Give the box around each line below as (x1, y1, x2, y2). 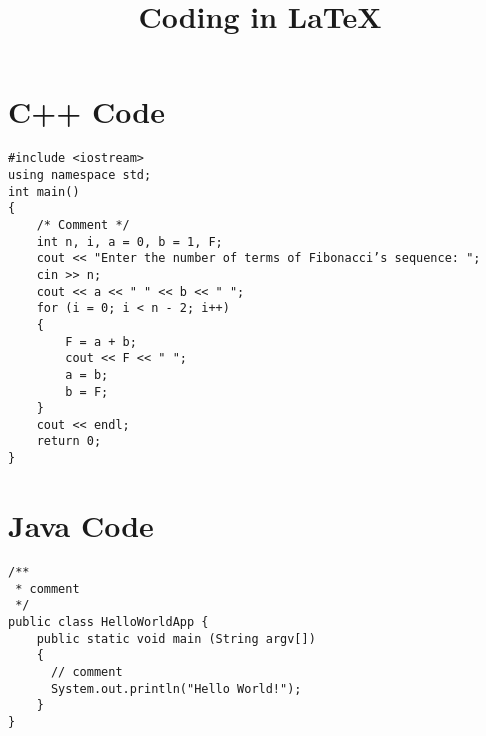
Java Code (8, 504, 154, 545)
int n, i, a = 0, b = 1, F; (36, 234, 223, 249)
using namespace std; (8, 167, 152, 182)
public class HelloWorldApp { (8, 614, 209, 629)
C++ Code (8, 91, 165, 132)
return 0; (36, 434, 102, 449)
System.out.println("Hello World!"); (50, 681, 302, 696)
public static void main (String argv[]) (36, 631, 316, 646)
